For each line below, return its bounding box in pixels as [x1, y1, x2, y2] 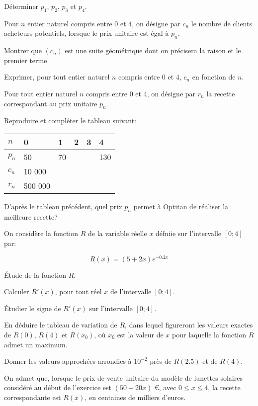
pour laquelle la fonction [172, 329, 247, 339]
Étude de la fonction [4, 269, 67, 280]
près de [150, 356, 172, 366]
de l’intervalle [110, 286, 152, 297]
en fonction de [192, 72, 236, 82]
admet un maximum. [4, 339, 68, 349]
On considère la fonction [4, 228, 79, 239]
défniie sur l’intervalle [156, 228, 222, 239]
